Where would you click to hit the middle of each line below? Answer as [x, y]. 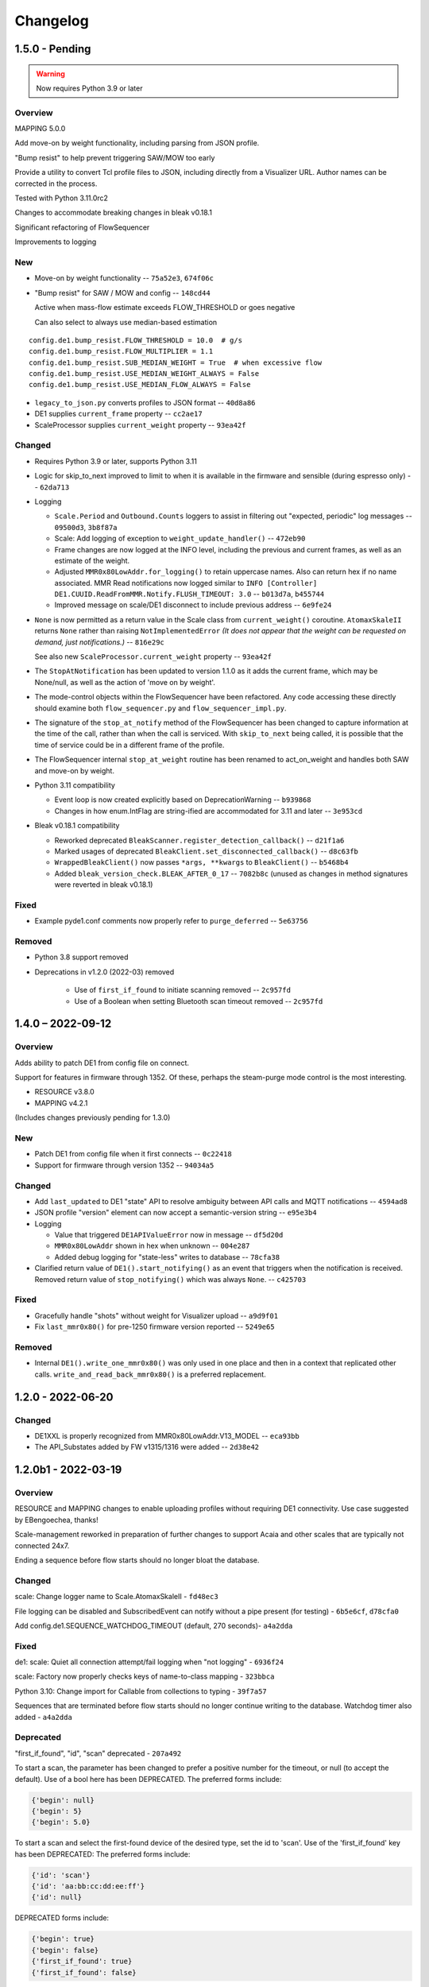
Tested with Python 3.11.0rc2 [62, 198]
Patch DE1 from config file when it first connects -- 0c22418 [133, 1154]
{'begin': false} [65, 1950]
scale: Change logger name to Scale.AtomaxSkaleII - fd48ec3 [116, 1597]
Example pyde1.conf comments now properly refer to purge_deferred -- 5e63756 [172, 921]
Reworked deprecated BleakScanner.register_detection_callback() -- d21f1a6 [199, 840]
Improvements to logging [56, 242]
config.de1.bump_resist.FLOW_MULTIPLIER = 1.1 [121, 351]
